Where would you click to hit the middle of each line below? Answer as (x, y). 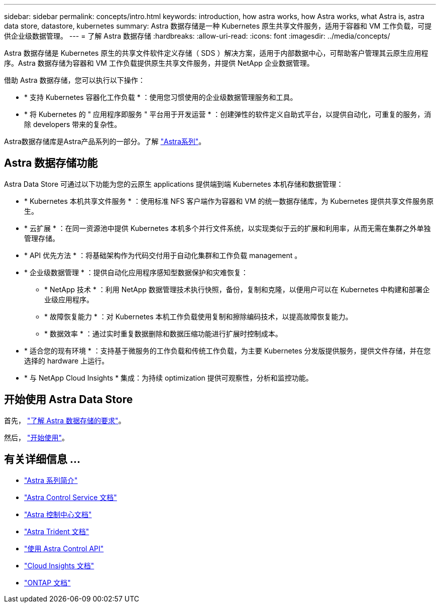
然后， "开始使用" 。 (36, 437)
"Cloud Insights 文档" (59, 565)
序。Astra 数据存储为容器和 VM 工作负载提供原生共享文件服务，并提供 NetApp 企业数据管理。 (159, 63)
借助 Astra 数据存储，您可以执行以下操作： (75, 80)
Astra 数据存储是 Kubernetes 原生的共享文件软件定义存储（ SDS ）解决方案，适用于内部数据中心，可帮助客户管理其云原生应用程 (216, 53)
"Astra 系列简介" (51, 480)
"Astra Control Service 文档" (71, 497)
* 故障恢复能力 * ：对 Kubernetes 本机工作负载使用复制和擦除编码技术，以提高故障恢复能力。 (198, 316)
